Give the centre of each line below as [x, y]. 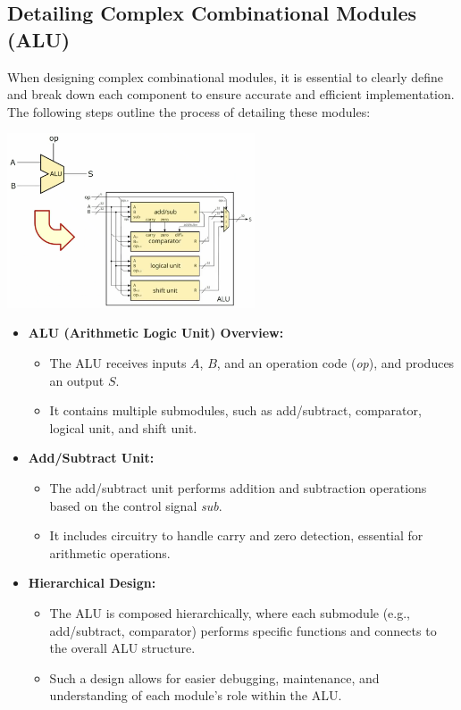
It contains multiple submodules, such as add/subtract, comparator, [235, 410]
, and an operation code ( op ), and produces [335, 363]
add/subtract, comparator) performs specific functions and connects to [243, 630]
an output [77, 380]
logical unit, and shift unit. [123, 427]
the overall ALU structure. [122, 648]
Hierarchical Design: [92, 583]
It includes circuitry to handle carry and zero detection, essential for [236, 535]
